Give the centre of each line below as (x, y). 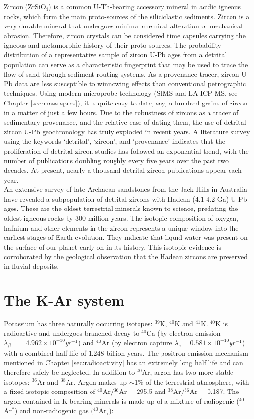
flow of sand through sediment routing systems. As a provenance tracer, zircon (122, 74)
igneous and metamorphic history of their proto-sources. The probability (113, 45)
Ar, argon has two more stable (188, 372)
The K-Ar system (64, 300)
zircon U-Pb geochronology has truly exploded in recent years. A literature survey (127, 131)
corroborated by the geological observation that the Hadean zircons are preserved (126, 256)
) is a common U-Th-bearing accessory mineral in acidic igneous (145, 6)
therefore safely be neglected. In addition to (69, 372)
